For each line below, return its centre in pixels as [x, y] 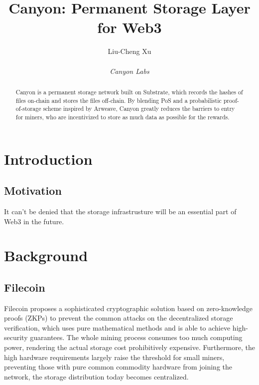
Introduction [48, 159]
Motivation [33, 191]
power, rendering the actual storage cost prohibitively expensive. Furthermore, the [129, 347]
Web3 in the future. [34, 221]
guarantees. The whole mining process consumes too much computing [136, 337]
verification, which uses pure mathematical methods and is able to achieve [117, 327]
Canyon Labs [129, 71]
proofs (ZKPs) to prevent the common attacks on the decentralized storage [119, 318]
